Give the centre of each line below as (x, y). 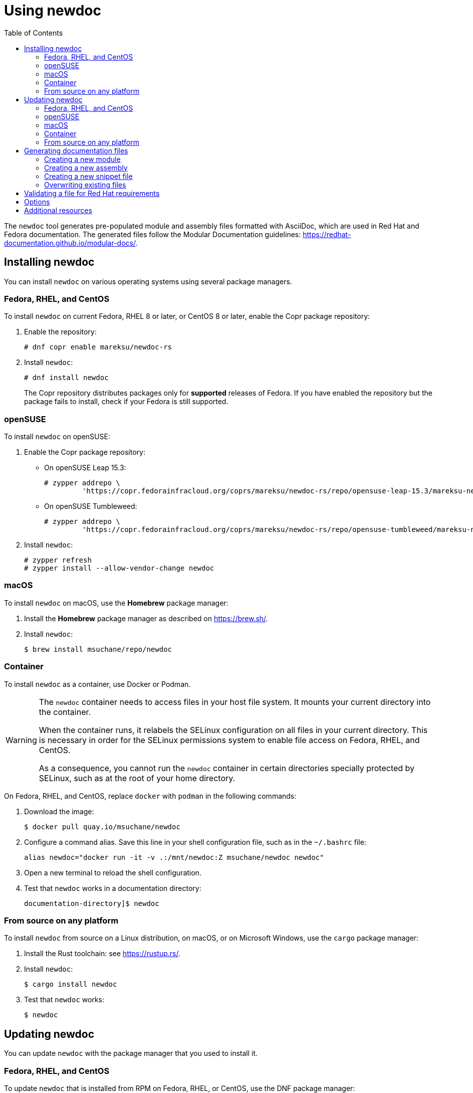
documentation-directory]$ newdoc (92, 903)
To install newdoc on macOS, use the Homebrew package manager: (116, 603)
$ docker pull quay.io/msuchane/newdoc (102, 827)
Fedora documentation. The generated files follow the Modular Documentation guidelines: (153, 234)
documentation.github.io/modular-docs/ (70, 243)
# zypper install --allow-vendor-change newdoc (119, 568)
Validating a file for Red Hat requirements (92, 193)
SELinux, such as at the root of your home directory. (137, 778)
